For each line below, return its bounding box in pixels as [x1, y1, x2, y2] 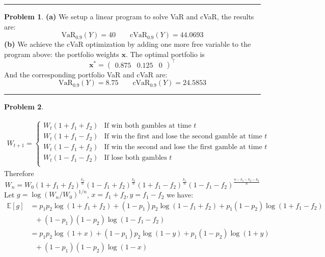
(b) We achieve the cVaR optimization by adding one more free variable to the [4, 39, 251, 49]
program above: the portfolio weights [4, 48, 119, 59]
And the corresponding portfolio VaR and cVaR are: [4, 69, 168, 79]
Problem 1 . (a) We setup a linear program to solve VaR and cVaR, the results [4, 11, 254, 21]
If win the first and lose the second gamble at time [104, 133, 262, 140]
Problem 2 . [4, 101, 44, 112]
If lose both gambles [104, 154, 167, 162]
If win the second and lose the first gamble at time [104, 144, 262, 151]
